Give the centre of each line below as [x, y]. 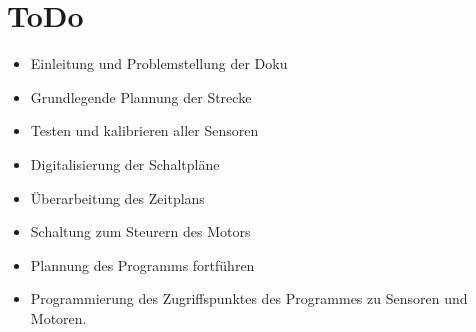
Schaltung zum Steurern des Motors [140, 231]
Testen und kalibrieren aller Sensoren [144, 130]
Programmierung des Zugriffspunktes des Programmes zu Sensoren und [249, 298]
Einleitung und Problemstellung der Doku [159, 63]
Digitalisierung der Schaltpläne [125, 163]
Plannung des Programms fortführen [142, 264]
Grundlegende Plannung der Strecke [141, 96]
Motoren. [58, 317]
